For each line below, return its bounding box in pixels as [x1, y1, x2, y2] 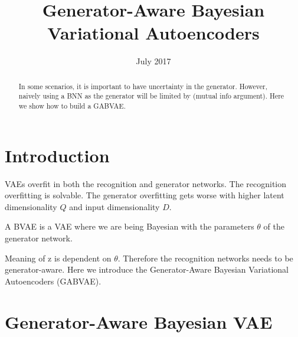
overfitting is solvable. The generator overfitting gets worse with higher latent [5, 189, 284, 201]
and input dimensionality [69, 200, 160, 212]
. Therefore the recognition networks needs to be [117, 251, 293, 264]
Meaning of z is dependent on [5, 251, 112, 264]
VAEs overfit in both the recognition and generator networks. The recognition [5, 177, 287, 189]
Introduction [5, 143, 110, 167]
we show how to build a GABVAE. [18, 101, 126, 111]
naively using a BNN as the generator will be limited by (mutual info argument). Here [18, 91, 284, 101]
